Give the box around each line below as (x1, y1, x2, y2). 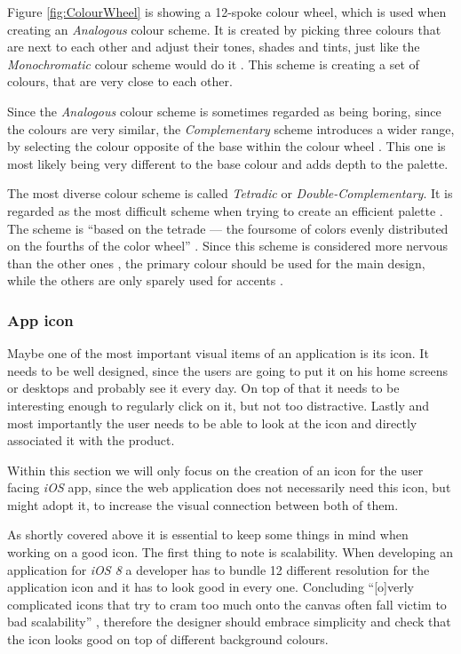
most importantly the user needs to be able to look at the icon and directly (7, 413, 417, 432)
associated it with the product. (7, 431, 175, 450)
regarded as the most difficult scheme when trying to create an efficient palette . (7, 201, 443, 219)
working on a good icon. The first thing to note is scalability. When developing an (7, 543, 454, 562)
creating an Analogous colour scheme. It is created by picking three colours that (7, 20, 441, 38)
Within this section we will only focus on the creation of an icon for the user (7, 460, 424, 479)
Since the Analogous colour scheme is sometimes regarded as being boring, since (7, 101, 441, 120)
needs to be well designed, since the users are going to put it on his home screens (7, 361, 449, 379)
